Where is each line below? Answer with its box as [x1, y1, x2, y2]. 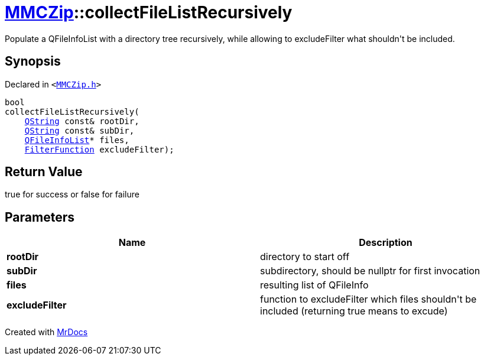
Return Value [5, 164, 83, 180]
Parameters [5, 209, 74, 225]
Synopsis [5, 54, 61, 69]
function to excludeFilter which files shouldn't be [260, 293, 477, 306]
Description [359, 236, 412, 249]
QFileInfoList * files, [24, 135, 129, 145]
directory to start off [260, 251, 350, 263]
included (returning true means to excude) [260, 305, 448, 317]
